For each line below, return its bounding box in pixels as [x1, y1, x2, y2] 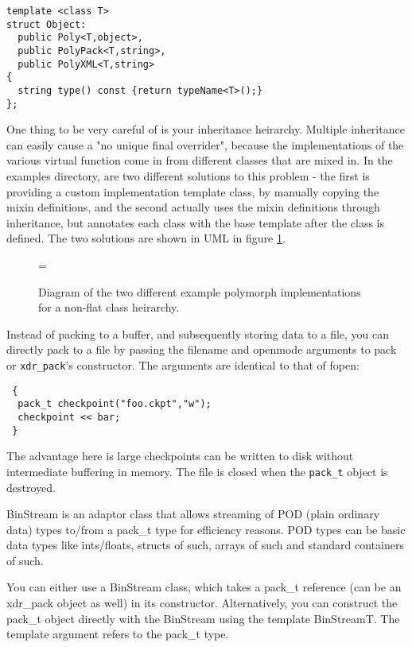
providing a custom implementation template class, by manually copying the [6, 183, 379, 200]
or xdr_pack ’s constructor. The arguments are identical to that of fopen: [6, 356, 360, 373]
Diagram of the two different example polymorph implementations [38, 283, 361, 300]
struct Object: [6, 18, 87, 30]
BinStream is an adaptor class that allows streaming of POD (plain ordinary [6, 506, 380, 522]
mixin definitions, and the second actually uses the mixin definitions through [6, 199, 380, 215]
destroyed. [6, 478, 56, 495]
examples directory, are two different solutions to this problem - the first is [6, 168, 370, 184]
